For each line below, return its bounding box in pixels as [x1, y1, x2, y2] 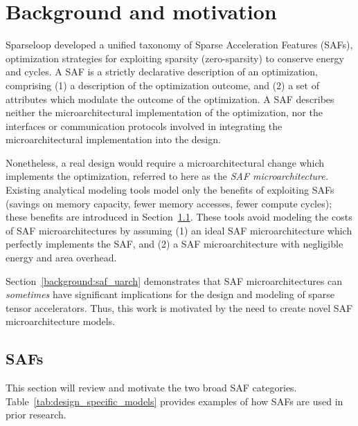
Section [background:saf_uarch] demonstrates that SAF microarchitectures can [6, 273, 343, 288]
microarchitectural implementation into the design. [6, 132, 221, 147]
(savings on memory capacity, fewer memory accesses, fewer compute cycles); [6, 196, 332, 210]
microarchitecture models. [6, 314, 116, 328]
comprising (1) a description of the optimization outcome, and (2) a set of [6, 77, 319, 92]
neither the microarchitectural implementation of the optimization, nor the [6, 105, 323, 120]
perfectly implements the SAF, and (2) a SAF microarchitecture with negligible [6, 237, 343, 251]
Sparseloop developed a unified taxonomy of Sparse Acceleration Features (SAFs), [6, 37, 353, 52]
